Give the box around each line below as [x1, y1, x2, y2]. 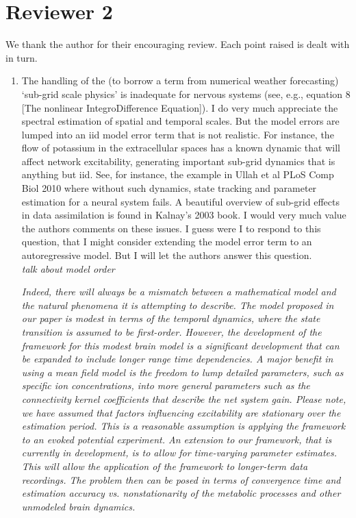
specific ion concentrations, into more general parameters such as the [21, 378, 310, 393]
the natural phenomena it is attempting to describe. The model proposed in [21, 297, 334, 312]
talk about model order [21, 261, 115, 275]
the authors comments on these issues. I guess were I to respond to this [21, 221, 321, 235]
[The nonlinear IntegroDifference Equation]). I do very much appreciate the [21, 100, 338, 114]
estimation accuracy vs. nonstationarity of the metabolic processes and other [21, 486, 341, 500]
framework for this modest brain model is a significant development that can [21, 338, 340, 352]
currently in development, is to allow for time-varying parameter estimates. [21, 445, 338, 460]
